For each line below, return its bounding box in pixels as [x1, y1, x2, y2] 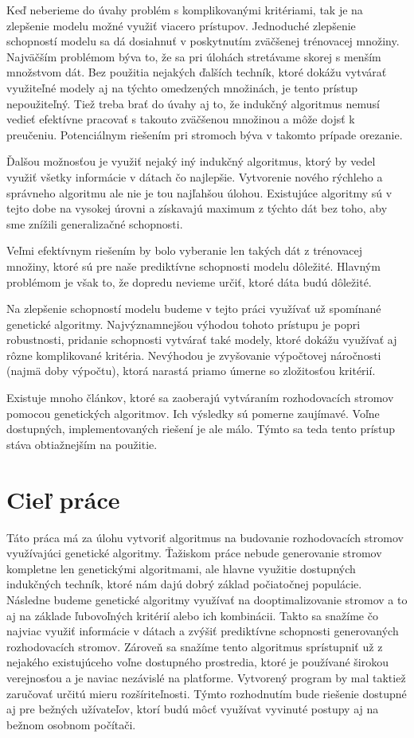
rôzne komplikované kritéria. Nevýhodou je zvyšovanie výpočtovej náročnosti [6, 346, 381, 363]
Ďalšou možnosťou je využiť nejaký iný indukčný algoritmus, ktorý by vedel [6, 153, 376, 170]
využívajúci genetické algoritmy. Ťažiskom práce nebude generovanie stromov [6, 545, 382, 561]
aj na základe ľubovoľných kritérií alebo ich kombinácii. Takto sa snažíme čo [6, 607, 378, 623]
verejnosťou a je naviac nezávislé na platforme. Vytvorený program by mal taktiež [6, 669, 406, 685]
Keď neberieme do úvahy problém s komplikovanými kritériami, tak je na [6, 2, 363, 18]
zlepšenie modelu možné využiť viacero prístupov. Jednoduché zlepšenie [6, 17, 356, 33]
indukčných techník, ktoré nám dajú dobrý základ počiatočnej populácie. [6, 576, 362, 592]
